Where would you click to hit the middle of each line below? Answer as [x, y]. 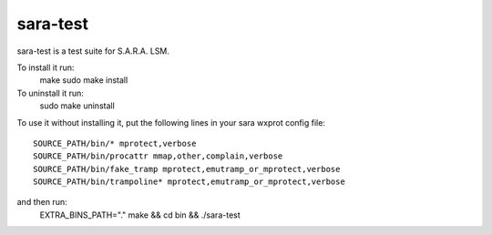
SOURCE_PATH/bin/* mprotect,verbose [115, 143]
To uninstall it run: [50, 93]
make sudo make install [84, 80]
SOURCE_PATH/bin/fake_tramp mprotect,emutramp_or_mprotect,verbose [187, 169]
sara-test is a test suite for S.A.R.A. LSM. [93, 51]
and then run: [42, 202]
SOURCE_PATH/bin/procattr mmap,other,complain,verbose [158, 156]
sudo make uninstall [77, 106]
